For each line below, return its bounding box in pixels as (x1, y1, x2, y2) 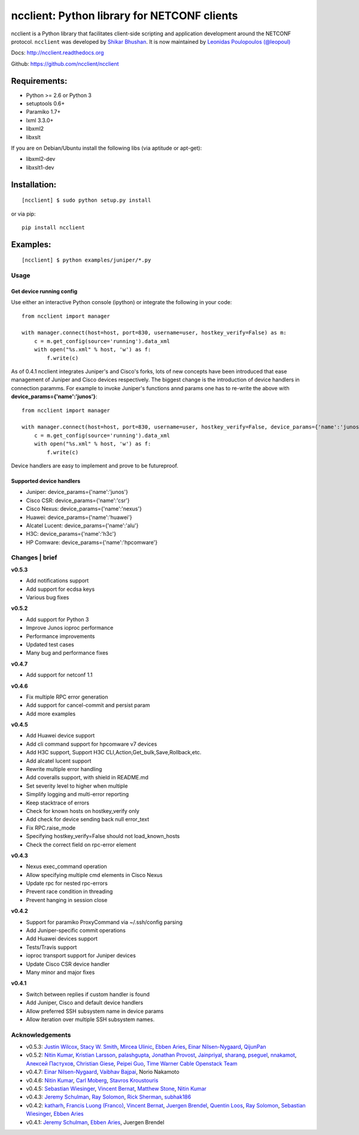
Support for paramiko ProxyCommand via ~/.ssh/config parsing (26, 918, 182, 925)
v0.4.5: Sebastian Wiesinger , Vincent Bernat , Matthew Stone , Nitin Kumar (26, 1085, 206, 1092)
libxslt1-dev (26, 163, 54, 171)
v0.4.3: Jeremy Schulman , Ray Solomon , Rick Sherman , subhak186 (26, 1093, 191, 1101)
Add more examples (26, 710, 76, 717)
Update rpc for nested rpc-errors (26, 880, 108, 887)
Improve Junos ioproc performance (26, 624, 114, 632)
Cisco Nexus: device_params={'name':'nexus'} (26, 505, 142, 512)
